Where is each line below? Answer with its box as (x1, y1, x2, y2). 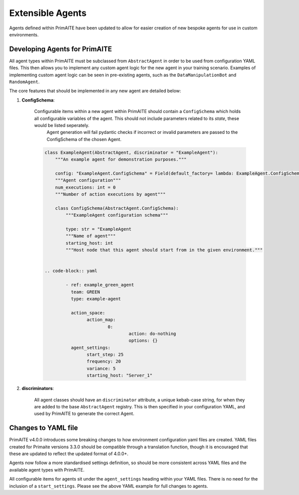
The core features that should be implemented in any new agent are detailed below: (9, 88, 181, 94)
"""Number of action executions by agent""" (55, 192, 166, 197)
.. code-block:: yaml (44, 268, 98, 274)
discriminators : (21, 385, 54, 391)
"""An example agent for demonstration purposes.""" (55, 157, 187, 162)
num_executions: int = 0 (55, 184, 116, 190)
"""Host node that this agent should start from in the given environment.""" (65, 247, 263, 253)
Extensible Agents (9, 7, 87, 18)
